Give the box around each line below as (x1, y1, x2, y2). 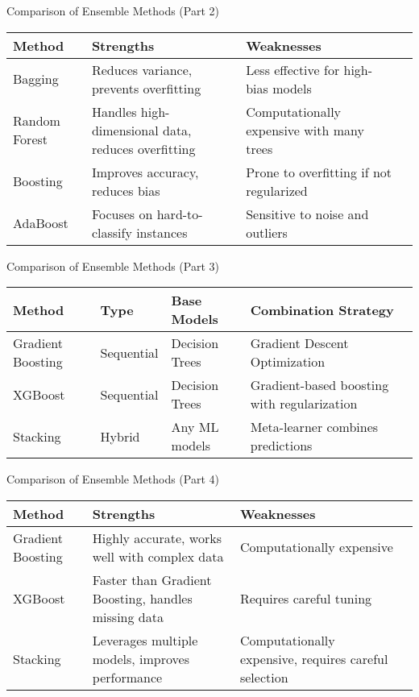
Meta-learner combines (250, 417, 379, 437)
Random (13, 111, 60, 131)
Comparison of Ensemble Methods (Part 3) (6, 257, 219, 274)
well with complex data (92, 546, 224, 566)
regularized (246, 180, 308, 200)
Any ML (171, 417, 219, 437)
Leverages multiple (92, 630, 198, 649)
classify (91, 222, 132, 242)
